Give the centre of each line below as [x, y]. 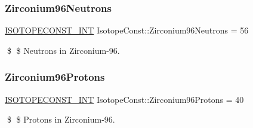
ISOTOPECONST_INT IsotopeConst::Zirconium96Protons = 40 [124, 99]
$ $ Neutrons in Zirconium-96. [63, 50]
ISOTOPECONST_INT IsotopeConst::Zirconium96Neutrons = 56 [127, 30]
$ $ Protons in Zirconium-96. [61, 119]
